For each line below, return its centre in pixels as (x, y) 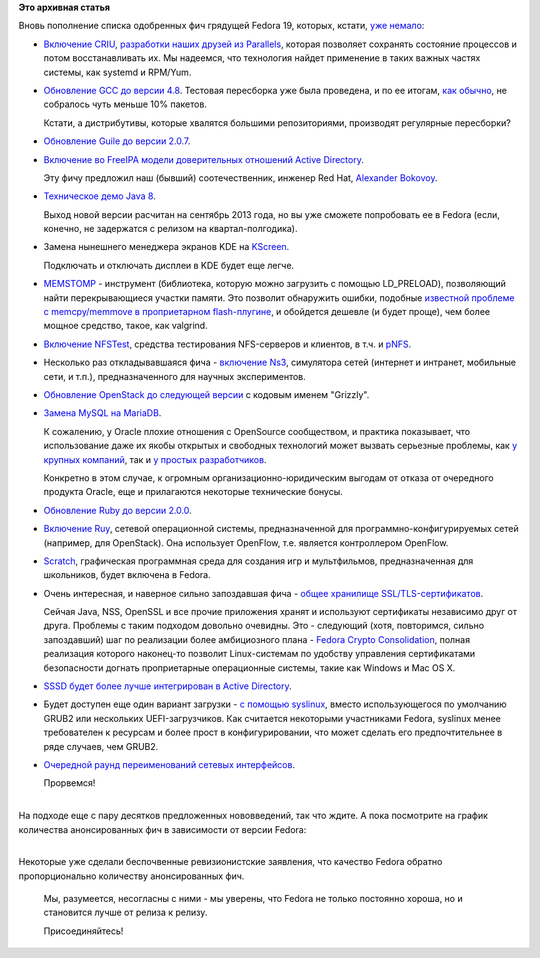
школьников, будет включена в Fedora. (127, 575)
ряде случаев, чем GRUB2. (101, 746)
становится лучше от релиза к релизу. (125, 912)
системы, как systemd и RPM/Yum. (117, 72)
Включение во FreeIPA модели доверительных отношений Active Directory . (203, 159)
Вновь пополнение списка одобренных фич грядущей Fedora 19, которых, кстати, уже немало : (221, 26)
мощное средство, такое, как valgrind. (126, 326)
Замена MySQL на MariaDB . (102, 413)
